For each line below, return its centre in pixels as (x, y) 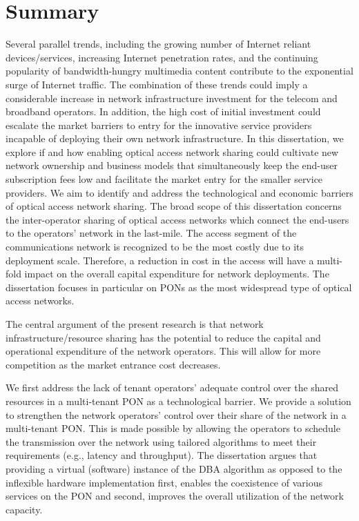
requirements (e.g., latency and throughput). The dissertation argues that (162, 455)
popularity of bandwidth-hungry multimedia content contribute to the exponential (179, 71)
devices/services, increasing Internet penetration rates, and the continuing (162, 57)
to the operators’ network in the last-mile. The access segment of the (151, 233)
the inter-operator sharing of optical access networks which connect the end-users (177, 219)
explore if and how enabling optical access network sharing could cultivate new (172, 151)
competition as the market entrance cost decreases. (113, 364)
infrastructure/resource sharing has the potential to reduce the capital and (163, 337)
